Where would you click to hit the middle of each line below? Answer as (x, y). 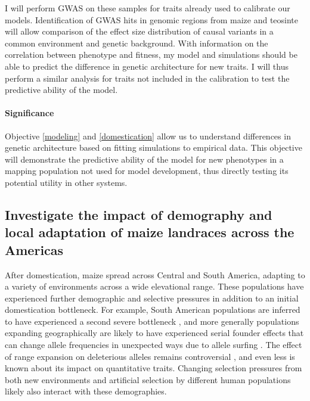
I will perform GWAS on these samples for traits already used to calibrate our (148, 8)
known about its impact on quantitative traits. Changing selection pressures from (154, 368)
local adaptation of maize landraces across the (150, 232)
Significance (30, 113)
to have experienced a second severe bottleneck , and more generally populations (152, 321)
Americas (34, 249)
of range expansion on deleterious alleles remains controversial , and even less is (150, 356)
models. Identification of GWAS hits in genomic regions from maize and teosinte (152, 19)
